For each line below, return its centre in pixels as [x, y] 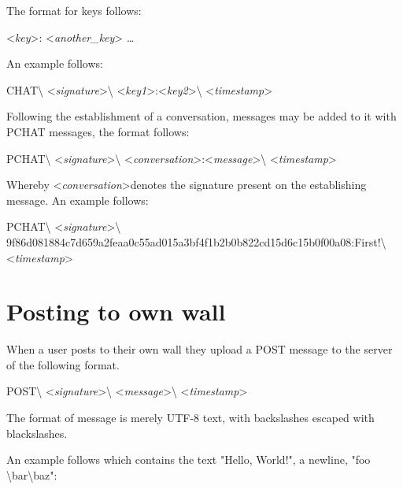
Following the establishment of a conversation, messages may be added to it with [201, 116]
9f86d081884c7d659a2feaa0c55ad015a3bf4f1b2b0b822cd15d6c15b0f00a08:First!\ [196, 241]
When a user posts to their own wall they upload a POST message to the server [200, 349]
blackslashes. [37, 433]
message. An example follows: [78, 200]
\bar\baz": [32, 474]
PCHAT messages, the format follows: [98, 131]
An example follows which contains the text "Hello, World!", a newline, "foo [189, 459]
